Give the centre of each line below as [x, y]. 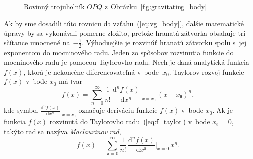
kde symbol [21, 110]
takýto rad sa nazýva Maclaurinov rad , [63, 132]
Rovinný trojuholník [54, 6]
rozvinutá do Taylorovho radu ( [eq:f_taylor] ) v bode [130, 122]
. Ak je [223, 110]
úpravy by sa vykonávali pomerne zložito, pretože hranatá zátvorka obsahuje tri [125, 33]
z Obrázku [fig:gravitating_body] [156, 6]
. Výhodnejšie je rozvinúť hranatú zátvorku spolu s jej [164, 42]
